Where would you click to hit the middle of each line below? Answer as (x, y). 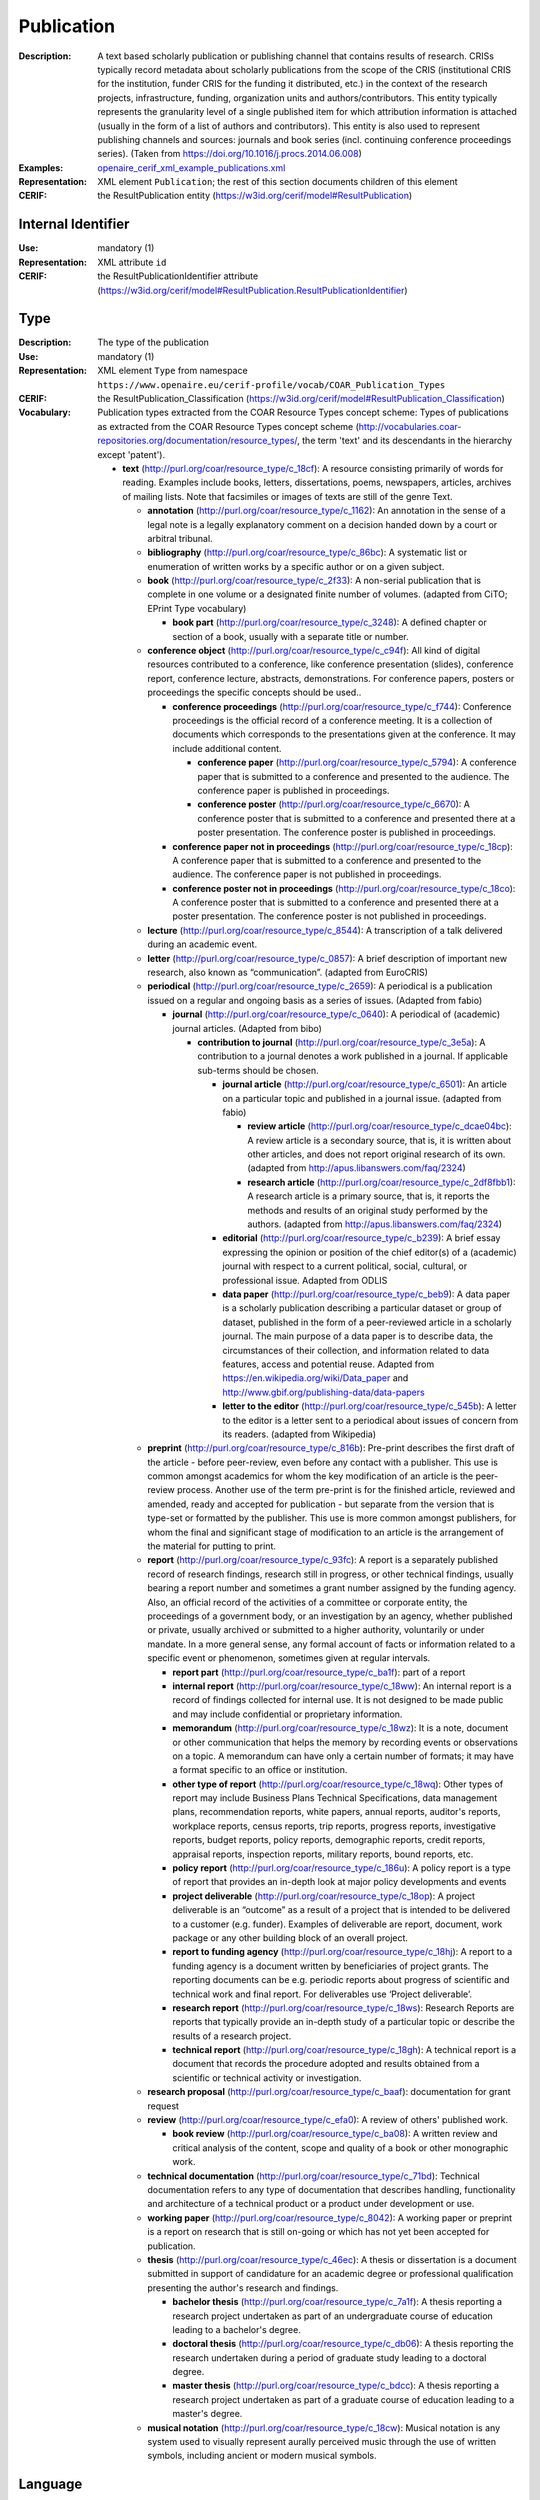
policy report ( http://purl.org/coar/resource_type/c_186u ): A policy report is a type (341, 1868)
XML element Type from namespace (173, 371)
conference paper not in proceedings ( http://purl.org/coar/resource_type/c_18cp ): (343, 846)
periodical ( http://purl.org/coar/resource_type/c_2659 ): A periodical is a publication (320, 986)
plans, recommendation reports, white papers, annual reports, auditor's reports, (336, 1812)
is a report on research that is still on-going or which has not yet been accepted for (318, 2232)
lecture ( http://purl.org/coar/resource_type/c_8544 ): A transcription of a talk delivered (325, 930)
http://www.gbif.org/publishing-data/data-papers (323, 1392)
